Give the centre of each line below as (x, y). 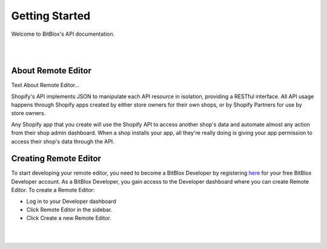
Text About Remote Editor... (45, 85)
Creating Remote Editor (56, 158)
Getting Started (51, 16)
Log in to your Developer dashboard (71, 201)
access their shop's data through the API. (63, 141)
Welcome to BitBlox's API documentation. (63, 34)
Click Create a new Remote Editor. (69, 218)
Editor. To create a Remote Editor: (53, 190)
